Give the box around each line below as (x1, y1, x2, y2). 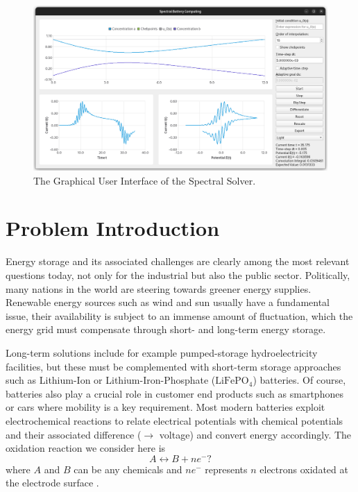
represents (205, 461, 248, 476)
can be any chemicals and (74, 461, 182, 476)
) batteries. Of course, (253, 373, 346, 387)
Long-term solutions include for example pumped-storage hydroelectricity (6, 345, 318, 359)
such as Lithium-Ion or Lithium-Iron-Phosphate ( (6, 373, 216, 387)
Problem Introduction (6, 214, 220, 242)
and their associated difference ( (6, 427, 142, 441)
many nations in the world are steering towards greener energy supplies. (6, 281, 312, 296)
